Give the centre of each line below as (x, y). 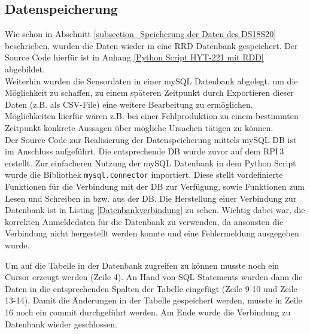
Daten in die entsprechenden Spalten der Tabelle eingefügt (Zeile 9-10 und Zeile (151, 288)
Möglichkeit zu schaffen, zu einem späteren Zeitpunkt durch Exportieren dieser (149, 92)
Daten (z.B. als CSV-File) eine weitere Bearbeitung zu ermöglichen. (129, 104)
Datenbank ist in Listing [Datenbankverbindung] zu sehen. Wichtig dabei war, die (155, 210)
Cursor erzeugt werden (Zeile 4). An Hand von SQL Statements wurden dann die (154, 277)
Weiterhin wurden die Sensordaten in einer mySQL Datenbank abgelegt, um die (151, 81)
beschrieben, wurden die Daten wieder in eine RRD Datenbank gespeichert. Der (151, 45)
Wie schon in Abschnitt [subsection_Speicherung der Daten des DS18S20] (141, 34)
